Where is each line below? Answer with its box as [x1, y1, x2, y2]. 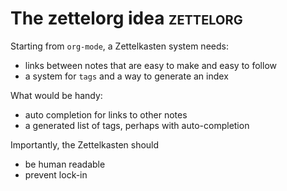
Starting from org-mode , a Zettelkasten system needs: [10, 40, 229, 52]
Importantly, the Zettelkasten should [10, 138, 160, 151]
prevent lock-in [24, 168, 88, 181]
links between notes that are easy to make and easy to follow [24, 59, 277, 71]
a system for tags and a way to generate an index [24, 70, 229, 82]
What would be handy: [10, 89, 103, 101]
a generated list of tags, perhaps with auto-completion [24, 119, 250, 131]
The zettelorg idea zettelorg [10, 7, 243, 30]
